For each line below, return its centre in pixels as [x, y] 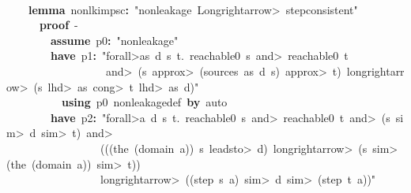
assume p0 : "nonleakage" [115, 40]
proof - [59, 25]
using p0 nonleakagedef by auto [145, 102]
